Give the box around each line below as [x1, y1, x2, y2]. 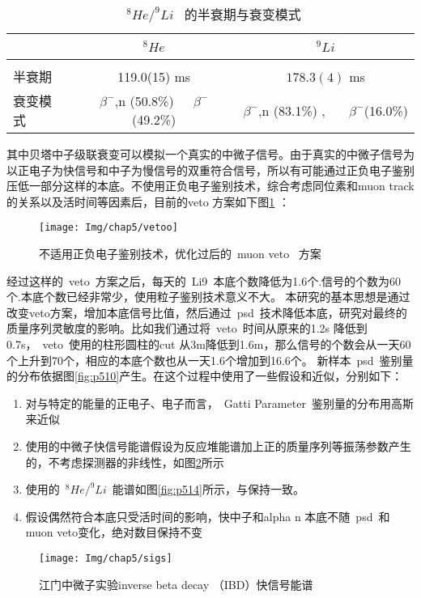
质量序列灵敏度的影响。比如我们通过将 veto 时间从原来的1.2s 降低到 [6, 320, 368, 337]
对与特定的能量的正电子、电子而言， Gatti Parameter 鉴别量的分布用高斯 [25, 394, 414, 411]
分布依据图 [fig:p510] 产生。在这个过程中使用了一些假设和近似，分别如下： [17, 367, 403, 384]
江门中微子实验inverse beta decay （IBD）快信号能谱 [39, 575, 313, 592]
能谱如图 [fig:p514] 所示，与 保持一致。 [112, 481, 304, 498]
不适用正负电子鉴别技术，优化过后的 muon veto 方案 [39, 245, 321, 262]
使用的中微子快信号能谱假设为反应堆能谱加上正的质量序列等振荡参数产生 [25, 437, 411, 454]
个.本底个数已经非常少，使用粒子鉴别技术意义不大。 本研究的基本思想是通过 [6, 288, 410, 305]
